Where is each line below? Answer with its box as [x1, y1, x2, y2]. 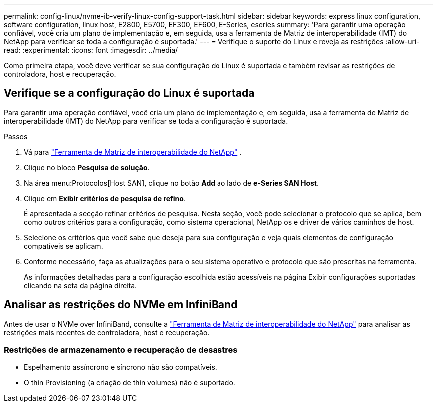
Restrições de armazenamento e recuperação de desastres [4, 345, 238, 355]
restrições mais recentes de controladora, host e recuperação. [4, 328, 210, 337]
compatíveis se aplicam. [24, 241, 103, 250]
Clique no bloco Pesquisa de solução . [24, 163, 150, 172]
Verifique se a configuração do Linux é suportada [4, 87, 255, 100]
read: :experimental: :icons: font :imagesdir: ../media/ [4, 46, 178, 54]
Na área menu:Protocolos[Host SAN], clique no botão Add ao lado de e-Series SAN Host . [24, 178, 319, 187]
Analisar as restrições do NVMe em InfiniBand [4, 298, 238, 311]
